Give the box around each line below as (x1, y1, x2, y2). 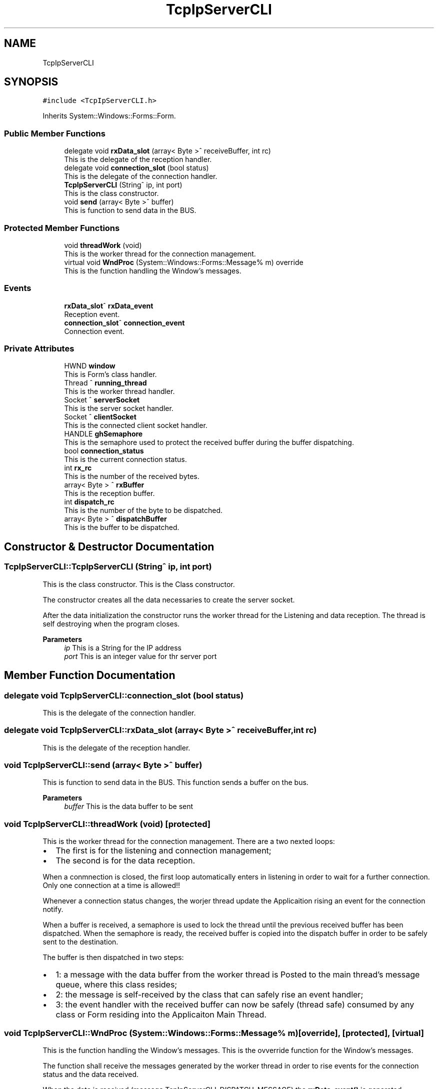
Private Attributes (4, 343, 74, 354)
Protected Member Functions (4, 222, 120, 233)
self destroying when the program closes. (42, 619, 180, 628)
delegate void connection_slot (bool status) (64, 163, 209, 172)
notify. (42, 905, 63, 914)
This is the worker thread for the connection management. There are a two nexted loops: (42, 837, 335, 846)
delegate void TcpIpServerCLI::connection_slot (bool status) (4, 690, 244, 700)
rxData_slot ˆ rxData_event (64, 301, 153, 310)
